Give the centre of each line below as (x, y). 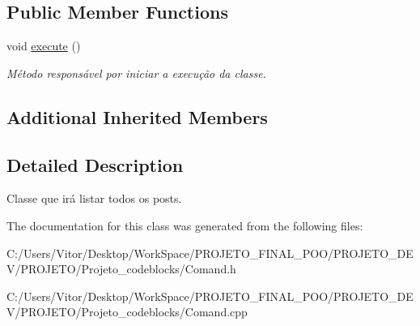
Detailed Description (95, 164)
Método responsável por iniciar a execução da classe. (136, 73)
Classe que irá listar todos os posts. (94, 198)
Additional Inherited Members (137, 116)
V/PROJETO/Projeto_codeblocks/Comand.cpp (127, 312)
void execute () (44, 46)
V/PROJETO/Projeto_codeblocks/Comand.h (121, 269)
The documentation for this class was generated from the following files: (185, 225)
